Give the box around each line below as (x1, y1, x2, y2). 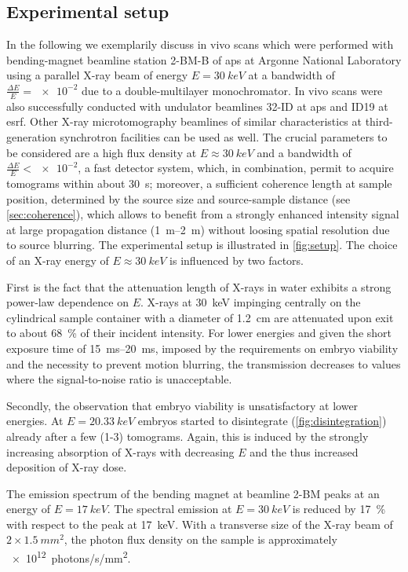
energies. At (6, 412, 64, 429)
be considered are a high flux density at (6, 144, 197, 160)
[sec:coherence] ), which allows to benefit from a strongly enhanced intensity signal (6, 206, 399, 222)
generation (6, 129, 56, 145)
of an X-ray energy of (6, 251, 109, 268)
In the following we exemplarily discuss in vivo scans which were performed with (6, 36, 394, 53)
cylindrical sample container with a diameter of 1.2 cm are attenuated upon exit (6, 309, 394, 325)
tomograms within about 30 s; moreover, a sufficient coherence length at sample (6, 175, 392, 192)
